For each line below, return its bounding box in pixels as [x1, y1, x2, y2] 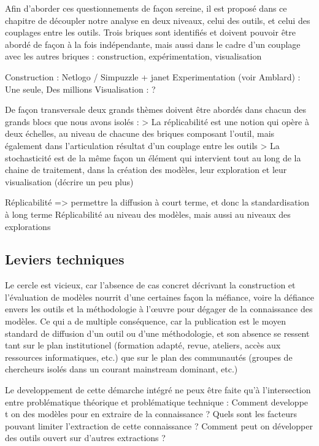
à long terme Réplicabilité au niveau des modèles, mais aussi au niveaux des [5, 207, 291, 220]
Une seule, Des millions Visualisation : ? [5, 82, 156, 95]
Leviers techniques [5, 250, 125, 269]
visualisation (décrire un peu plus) [5, 175, 134, 188]
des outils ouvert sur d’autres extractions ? [5, 431, 166, 444]
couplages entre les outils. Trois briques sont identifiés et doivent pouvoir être [5, 26, 296, 39]
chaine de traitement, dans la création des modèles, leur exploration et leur [5, 163, 287, 176]
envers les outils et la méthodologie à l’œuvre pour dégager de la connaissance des [5, 302, 313, 315]
